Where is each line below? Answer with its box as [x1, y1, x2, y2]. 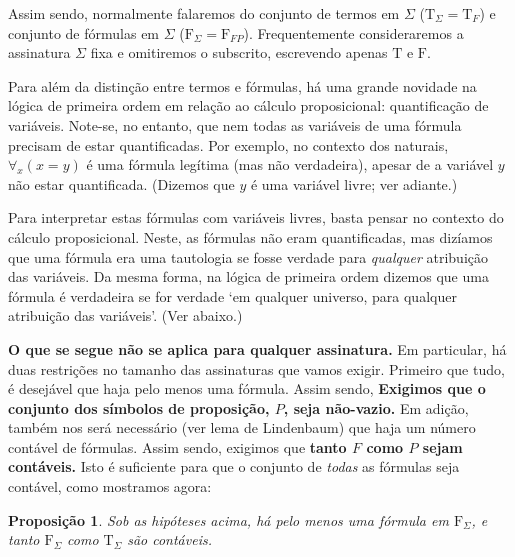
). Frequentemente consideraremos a [243, 22, 464, 43]
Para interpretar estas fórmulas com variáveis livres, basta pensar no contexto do [8, 207, 504, 228]
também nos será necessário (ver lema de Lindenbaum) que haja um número [8, 417, 476, 438]
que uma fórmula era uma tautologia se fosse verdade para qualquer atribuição [8, 246, 488, 267]
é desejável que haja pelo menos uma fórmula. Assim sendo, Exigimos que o [8, 378, 486, 399]
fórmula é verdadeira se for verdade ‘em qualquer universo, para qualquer [8, 285, 457, 306]
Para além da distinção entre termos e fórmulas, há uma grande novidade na [8, 75, 477, 96]
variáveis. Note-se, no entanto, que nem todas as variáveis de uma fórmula [8, 114, 462, 135]
